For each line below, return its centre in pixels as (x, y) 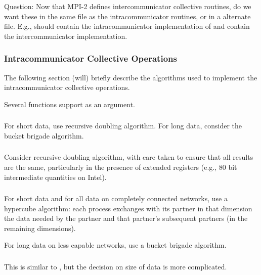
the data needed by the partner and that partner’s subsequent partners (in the (126, 218)
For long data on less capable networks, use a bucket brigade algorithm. (115, 245)
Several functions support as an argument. (70, 104)
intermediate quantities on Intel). (55, 177)
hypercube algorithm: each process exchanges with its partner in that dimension (128, 208)
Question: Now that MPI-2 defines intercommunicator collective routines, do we (128, 6)
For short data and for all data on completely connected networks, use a (116, 198)
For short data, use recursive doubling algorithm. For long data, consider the (123, 126)
